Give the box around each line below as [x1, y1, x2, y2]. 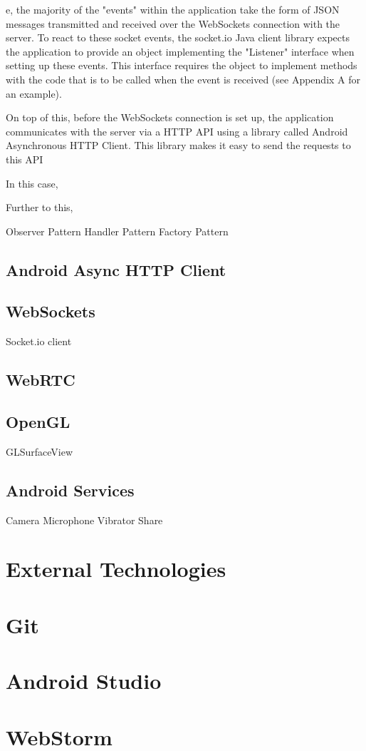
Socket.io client [6, 334, 72, 349]
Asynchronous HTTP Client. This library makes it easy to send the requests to [6, 138, 351, 153]
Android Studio [6, 666, 162, 695]
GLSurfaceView [6, 444, 73, 459]
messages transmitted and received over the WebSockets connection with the [6, 16, 340, 31]
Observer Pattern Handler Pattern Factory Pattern [6, 223, 229, 238]
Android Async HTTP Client [6, 258, 226, 280]
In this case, [6, 175, 58, 190]
